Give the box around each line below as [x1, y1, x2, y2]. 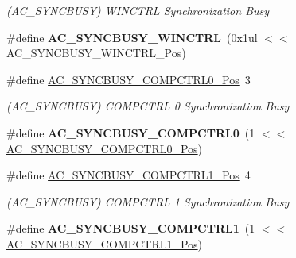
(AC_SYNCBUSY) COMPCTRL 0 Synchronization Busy [6, 98, 290, 114]
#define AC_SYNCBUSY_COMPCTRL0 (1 [6, 124, 255, 141]
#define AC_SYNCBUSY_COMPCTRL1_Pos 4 [6, 167, 251, 183]
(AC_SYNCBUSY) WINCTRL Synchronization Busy [6, 2, 270, 18]
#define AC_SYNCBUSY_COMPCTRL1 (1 [6, 220, 255, 237]
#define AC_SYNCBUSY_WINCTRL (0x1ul [6, 29, 258, 45]
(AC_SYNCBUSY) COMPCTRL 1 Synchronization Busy [6, 193, 290, 210]
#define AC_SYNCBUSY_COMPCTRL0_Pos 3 [6, 71, 251, 87]
